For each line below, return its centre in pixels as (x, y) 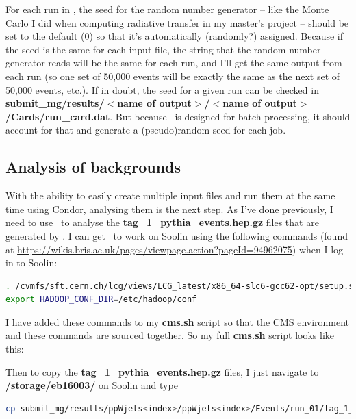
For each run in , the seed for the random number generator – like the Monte (167, 9)
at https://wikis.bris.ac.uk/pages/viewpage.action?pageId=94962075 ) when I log (175, 249)
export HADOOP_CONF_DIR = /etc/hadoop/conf (101, 300)
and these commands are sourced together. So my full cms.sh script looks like (170, 335)
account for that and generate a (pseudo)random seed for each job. (146, 130)
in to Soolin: (31, 263)
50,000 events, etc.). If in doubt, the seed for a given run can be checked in (162, 89)
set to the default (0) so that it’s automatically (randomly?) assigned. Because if (175, 36)
